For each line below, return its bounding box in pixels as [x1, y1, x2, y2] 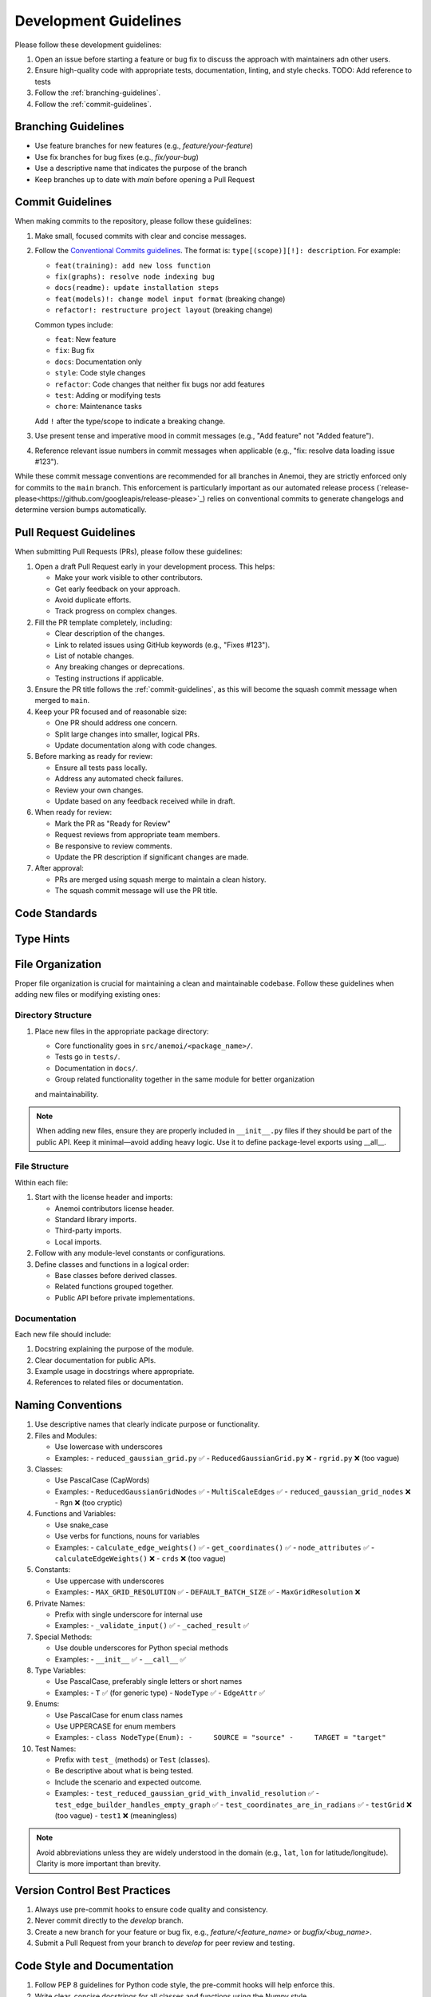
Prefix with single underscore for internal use [54, 1610, 203, 1619]
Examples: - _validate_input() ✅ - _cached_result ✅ [54, 1621, 250, 1630]
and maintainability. [34, 1089, 99, 1098]
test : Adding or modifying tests [54, 390, 161, 399]
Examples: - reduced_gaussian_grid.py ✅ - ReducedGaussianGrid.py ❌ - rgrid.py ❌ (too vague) [54, 1453, 400, 1463]
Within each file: [14, 1177, 69, 1187]
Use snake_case [54, 1520, 109, 1530]
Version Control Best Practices [14, 1884, 171, 1897]
